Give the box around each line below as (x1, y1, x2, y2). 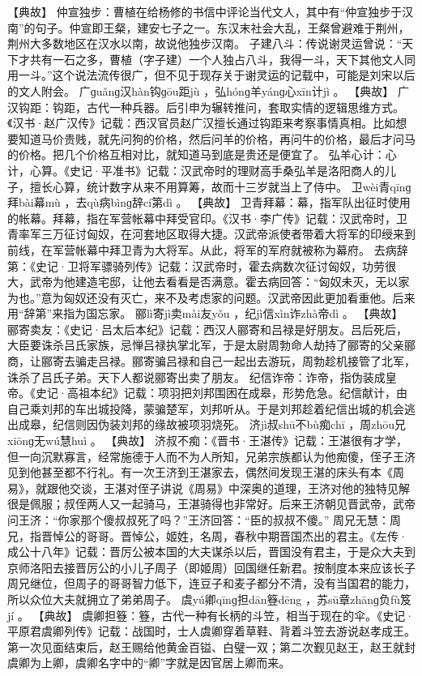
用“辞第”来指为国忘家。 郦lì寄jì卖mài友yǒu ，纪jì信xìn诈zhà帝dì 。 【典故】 (7, 305, 403, 322)
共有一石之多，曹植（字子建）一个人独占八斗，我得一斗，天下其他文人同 (29, 50, 416, 67)
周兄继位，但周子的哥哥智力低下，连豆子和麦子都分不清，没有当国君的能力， (7, 575, 416, 592)
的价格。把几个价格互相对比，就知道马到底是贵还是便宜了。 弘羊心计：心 (7, 146, 397, 163)
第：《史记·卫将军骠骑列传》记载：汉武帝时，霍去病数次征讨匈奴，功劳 (7, 257, 385, 274)
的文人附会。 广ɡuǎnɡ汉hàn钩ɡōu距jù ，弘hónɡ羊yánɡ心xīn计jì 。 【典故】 (7, 82, 394, 99)
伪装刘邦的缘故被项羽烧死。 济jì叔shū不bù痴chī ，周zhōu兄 (97, 416, 407, 433)
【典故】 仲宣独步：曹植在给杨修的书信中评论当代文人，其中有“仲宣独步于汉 (7, 3, 414, 19)
